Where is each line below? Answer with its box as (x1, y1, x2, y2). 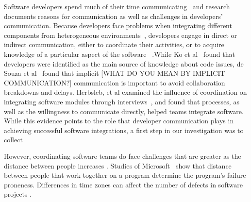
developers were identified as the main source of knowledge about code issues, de (4, 58, 244, 68)
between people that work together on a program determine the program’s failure (4, 170, 246, 180)
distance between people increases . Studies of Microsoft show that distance (4, 160, 232, 170)
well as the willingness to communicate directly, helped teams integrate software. (4, 106, 244, 116)
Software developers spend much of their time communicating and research (4, 1, 230, 11)
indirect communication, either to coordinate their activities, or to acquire (4, 39, 224, 50)
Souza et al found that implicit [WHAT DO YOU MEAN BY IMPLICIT (4, 68, 225, 78)
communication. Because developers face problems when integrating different (4, 20, 232, 31)
